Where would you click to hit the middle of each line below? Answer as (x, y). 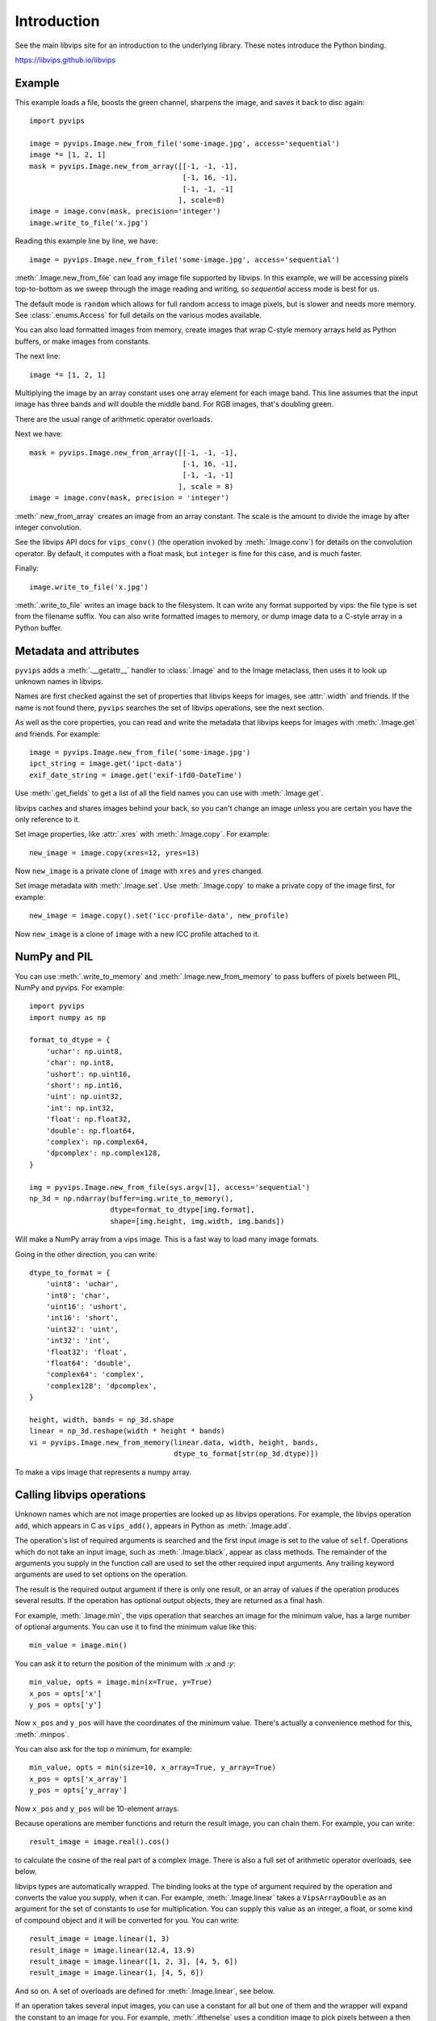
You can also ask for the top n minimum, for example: (104, 1749)
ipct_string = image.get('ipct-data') (106, 764)
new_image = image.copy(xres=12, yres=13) (115, 852)
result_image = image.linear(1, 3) (100, 1939)
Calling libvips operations (80, 1495)
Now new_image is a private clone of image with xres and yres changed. (139, 871)
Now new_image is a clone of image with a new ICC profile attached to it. (137, 934)
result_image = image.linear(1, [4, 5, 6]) (117, 1973)
